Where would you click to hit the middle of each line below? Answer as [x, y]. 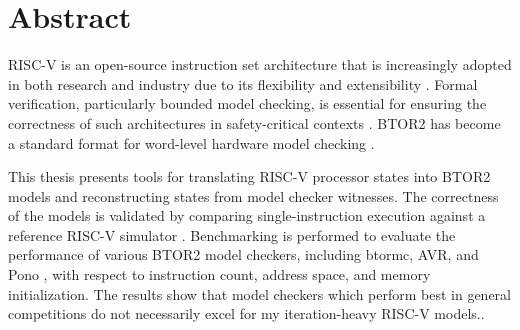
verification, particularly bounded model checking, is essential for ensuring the [247, 103]
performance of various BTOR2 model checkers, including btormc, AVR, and [243, 254]
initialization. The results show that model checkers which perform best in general [260, 293]
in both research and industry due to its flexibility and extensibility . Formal [243, 83]
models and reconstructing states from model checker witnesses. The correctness [253, 195]
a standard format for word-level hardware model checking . [191, 142]
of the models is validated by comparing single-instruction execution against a [247, 215]
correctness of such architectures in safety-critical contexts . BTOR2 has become [254, 122]
